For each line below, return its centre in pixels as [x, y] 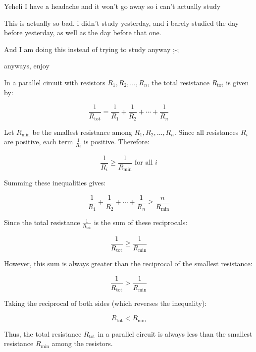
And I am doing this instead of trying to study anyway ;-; [92, 49]
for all [144, 163]
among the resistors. [82, 343]
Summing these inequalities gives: [55, 183]
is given [237, 82]
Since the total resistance [42, 222]
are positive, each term [39, 142]
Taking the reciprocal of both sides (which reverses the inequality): [105, 303]
